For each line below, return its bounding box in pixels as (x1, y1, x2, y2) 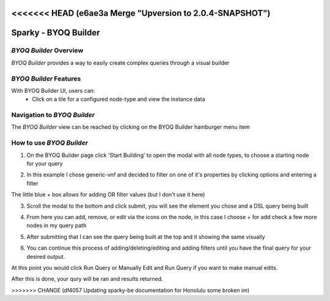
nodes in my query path (26, 222, 87, 229)
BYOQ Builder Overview (11, 46, 84, 55)
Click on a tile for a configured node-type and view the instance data (32, 95, 205, 103)
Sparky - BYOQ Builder (11, 27, 100, 38)
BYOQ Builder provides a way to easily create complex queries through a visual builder (11, 59, 230, 67)
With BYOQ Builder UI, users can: (11, 87, 95, 94)
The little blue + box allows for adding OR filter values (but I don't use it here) (11, 191, 205, 198)
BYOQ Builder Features (11, 74, 81, 82)
